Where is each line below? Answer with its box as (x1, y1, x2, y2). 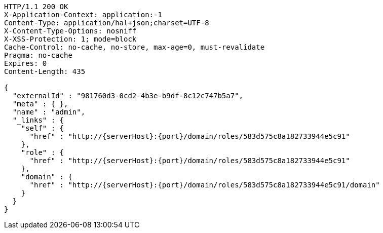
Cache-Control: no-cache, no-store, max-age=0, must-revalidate (4, 43, 265, 51)
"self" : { (21, 124, 64, 132)
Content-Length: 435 (4, 67, 86, 75)
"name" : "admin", (12, 108, 86, 116)
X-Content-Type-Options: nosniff (4, 27, 137, 35)
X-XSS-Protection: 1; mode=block (4, 35, 137, 43)
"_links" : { (12, 116, 64, 124)
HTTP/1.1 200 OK (4, 3, 68, 11)
